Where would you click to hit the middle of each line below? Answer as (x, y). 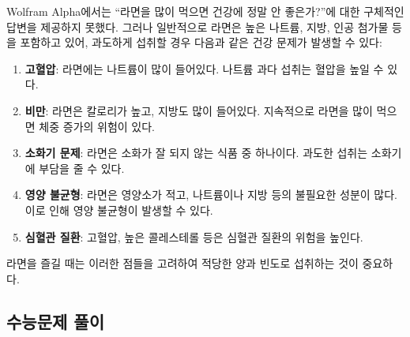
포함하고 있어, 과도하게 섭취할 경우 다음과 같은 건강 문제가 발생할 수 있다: (201, 42)
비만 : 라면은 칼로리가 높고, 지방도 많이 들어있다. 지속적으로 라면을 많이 (199, 110)
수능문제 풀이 (55, 321)
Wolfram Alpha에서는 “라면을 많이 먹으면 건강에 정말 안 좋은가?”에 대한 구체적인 (205, 11)
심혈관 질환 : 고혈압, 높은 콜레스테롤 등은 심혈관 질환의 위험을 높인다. (194, 236)
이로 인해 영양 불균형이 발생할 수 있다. (119, 210)
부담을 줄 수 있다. (82, 168)
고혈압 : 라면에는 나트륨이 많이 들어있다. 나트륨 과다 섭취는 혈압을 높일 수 (204, 68)
